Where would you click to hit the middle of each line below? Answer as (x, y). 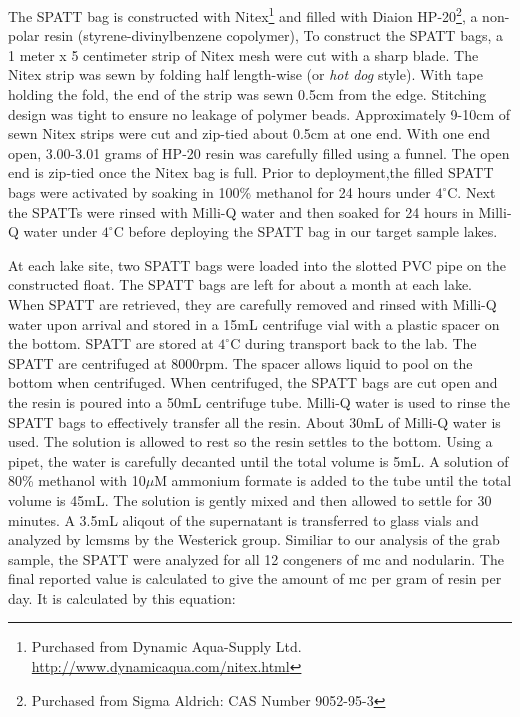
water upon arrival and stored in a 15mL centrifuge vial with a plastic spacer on (254, 323)
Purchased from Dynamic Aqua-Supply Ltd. (166, 646)
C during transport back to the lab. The (353, 343)
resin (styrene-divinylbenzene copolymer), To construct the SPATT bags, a (273, 35)
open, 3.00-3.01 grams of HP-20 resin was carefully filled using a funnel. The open (259, 152)
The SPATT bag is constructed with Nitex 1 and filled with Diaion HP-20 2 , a (243, 14)
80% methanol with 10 (77, 480)
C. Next (471, 192)
